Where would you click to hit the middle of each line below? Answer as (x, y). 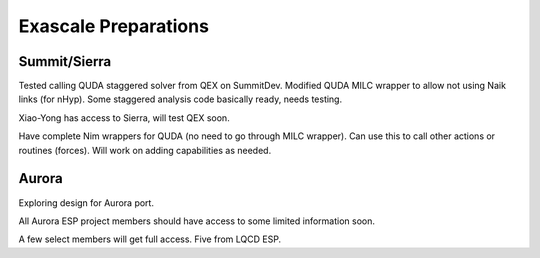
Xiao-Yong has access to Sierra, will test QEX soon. (124, 117)
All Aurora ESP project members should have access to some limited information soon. (196, 221)
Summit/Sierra (65, 61)
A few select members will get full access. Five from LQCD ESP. (150, 239)
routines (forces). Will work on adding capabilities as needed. (145, 150)
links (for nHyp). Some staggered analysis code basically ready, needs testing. (180, 99)
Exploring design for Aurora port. (86, 202)
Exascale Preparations (114, 26)
